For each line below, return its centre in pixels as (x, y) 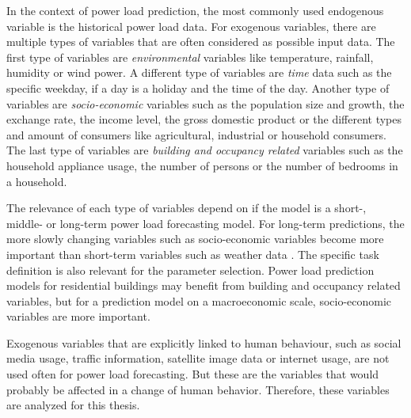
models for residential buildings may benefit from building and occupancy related (204, 285)
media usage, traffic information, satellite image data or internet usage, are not (198, 358)
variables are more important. (78, 316)
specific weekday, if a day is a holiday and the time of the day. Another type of (198, 87)
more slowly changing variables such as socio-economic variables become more (195, 239)
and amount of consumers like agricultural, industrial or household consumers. (196, 134)
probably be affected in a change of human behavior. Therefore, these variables (198, 389)
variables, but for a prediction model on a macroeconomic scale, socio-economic (199, 300)
